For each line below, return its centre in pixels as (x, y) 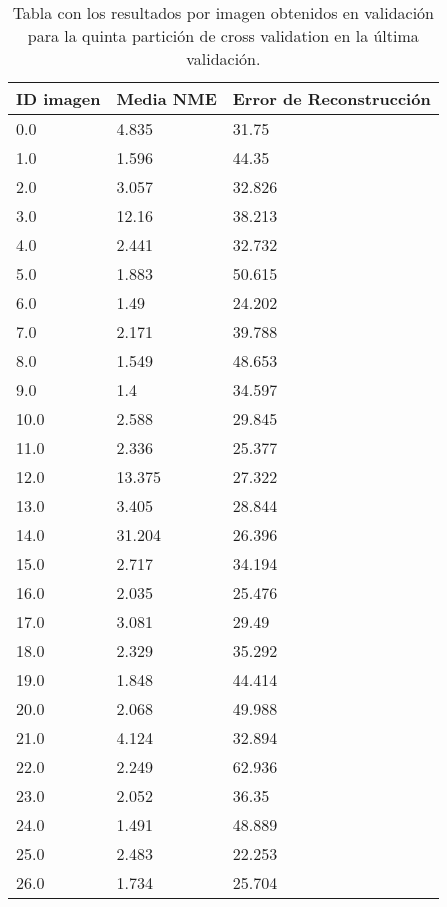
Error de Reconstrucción (331, 98)
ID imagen (58, 98)
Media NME (166, 98)
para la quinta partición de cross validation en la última (223, 35)
